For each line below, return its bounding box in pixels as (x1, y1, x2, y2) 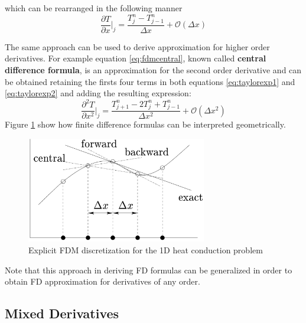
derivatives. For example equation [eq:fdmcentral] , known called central (5, 52, 266, 64)
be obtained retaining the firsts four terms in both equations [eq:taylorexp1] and (5, 75, 295, 87)
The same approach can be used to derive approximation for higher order (5, 40, 270, 53)
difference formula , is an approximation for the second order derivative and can (5, 64, 302, 76)
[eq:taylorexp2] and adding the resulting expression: (5, 87, 191, 99)
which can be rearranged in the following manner (5, 2, 183, 14)
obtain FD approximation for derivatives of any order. (5, 275, 200, 288)
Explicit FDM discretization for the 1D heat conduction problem (28, 244, 263, 256)
